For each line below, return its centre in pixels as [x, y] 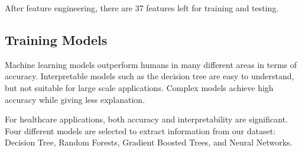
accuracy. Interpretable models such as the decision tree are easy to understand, [150, 76]
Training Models [56, 39]
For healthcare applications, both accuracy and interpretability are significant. [146, 119]
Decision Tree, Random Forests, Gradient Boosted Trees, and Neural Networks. [149, 142]
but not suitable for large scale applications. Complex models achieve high [139, 87]
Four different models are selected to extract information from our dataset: [140, 130]
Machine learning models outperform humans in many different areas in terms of [151, 64]
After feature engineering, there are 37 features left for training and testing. [142, 8]
